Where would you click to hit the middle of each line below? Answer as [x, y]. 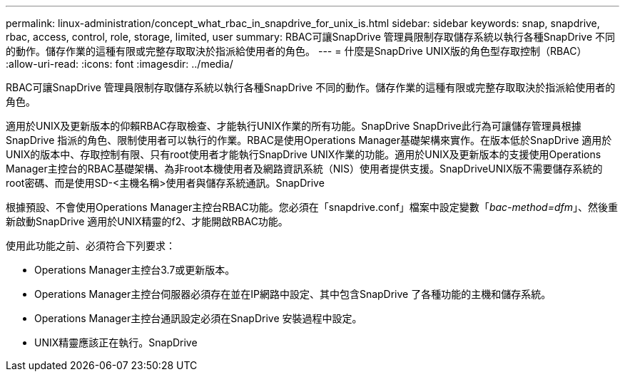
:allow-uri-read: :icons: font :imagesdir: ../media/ [120, 64]
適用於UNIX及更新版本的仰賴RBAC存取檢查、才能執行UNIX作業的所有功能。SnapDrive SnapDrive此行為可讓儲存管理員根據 [294, 126]
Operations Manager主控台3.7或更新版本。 [135, 270]
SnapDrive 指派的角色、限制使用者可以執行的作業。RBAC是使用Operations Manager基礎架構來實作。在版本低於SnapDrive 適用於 [309, 140]
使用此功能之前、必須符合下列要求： [91, 246]
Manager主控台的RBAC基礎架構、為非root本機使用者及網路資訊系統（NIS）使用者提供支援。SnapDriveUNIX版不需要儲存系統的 [304, 169]
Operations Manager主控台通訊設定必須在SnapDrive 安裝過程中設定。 [198, 318]
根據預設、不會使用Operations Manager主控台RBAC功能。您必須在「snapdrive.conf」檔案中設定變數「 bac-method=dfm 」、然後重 [312, 207]
